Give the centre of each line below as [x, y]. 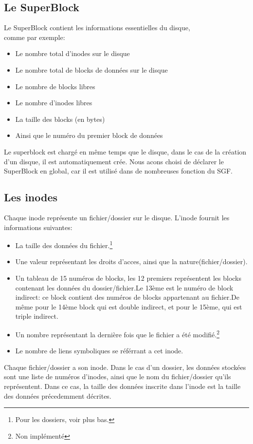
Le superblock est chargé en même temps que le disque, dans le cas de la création [125, 151]
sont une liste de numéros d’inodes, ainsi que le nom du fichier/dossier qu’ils [117, 376]
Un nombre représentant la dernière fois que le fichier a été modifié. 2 [117, 333]
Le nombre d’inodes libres [54, 103]
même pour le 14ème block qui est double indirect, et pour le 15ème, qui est [129, 306]
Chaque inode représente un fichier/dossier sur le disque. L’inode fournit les [117, 217]
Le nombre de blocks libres [55, 86]
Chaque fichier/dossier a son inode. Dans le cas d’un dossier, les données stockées [125, 367]
